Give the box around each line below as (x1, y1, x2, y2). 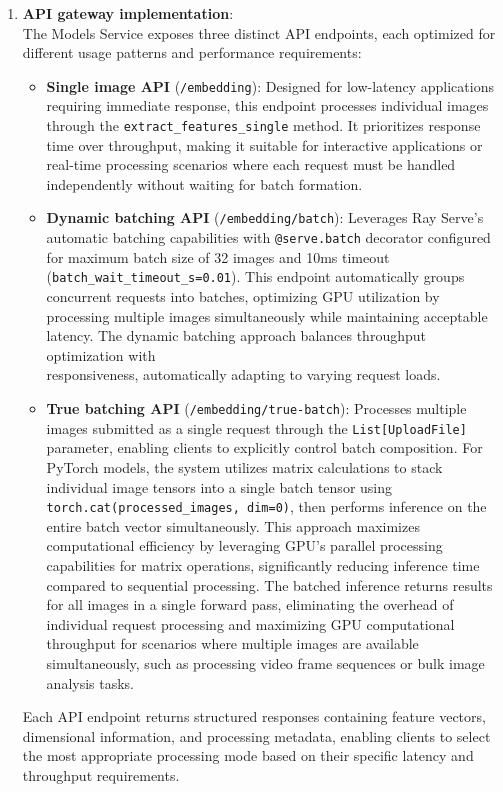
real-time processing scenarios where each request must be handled (46, 154, 456, 175)
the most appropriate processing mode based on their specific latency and (22, 745, 474, 766)
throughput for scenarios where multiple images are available (46, 633, 419, 654)
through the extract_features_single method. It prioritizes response (46, 115, 481, 136)
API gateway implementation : (22, 3, 234, 23)
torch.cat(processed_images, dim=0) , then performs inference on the (46, 496, 487, 517)
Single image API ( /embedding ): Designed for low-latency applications (46, 75, 494, 96)
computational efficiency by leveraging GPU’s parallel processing (46, 535, 443, 556)
